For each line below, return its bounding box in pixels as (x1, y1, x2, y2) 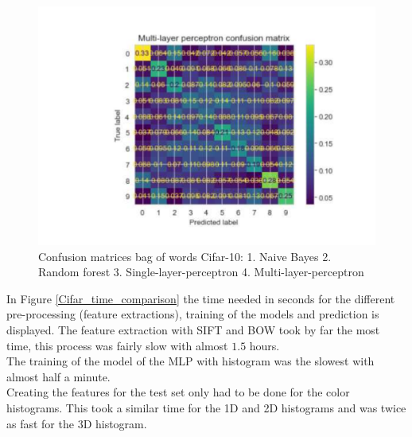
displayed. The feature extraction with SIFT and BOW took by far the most (6, 322, 380, 338)
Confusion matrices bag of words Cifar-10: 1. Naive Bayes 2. (38, 248, 332, 264)
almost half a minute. (6, 368, 111, 384)
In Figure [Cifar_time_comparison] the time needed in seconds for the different (6, 290, 395, 306)
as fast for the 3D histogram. (6, 415, 147, 431)
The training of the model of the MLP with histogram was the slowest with (6, 353, 375, 369)
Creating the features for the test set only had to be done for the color (6, 384, 350, 400)
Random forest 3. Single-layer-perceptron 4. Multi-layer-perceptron (38, 263, 364, 280)
